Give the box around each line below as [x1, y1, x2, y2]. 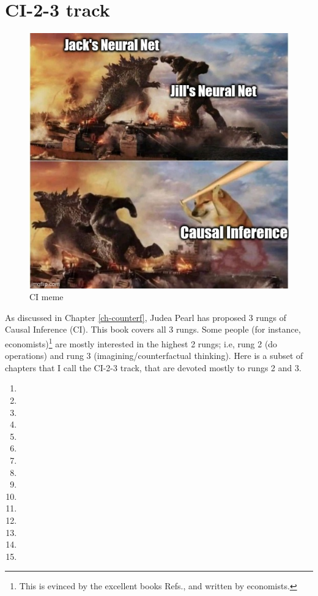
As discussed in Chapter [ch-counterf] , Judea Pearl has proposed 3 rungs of [5, 311, 287, 323]
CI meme [29, 290, 64, 303]
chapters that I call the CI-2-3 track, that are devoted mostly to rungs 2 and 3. [5, 361, 301, 374]
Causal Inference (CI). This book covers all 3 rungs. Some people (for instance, [5, 323, 301, 336]
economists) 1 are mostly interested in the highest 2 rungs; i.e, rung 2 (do [5, 336, 278, 350]
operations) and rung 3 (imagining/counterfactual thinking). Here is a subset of [5, 349, 303, 362]
